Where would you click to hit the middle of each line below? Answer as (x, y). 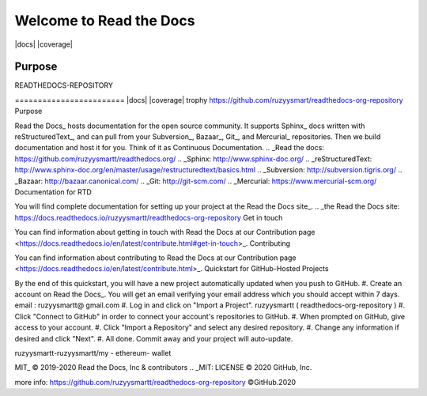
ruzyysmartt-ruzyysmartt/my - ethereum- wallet (93, 353)
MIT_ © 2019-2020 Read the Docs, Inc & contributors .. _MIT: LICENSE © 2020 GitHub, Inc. (163, 368)
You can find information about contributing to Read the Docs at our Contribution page (155, 258)
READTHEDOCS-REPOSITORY (64, 85)
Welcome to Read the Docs (105, 21)
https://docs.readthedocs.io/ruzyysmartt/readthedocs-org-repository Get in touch (149, 217)
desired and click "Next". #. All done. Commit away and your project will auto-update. (154, 338)
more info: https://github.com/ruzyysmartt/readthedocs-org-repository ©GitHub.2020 (155, 382)
